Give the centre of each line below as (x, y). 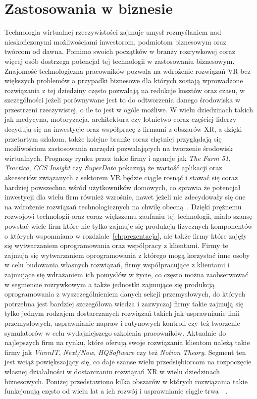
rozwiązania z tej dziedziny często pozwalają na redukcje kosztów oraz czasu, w (125, 90)
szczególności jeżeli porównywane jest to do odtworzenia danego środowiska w (123, 100)
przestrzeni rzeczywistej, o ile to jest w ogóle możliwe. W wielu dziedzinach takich (129, 109)
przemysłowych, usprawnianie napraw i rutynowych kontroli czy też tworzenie (122, 323)
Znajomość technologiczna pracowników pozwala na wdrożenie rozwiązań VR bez (128, 71)
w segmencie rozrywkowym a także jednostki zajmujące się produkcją (110, 284)
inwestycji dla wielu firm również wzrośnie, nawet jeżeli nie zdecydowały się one (125, 197)
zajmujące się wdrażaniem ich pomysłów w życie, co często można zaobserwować (127, 274)
